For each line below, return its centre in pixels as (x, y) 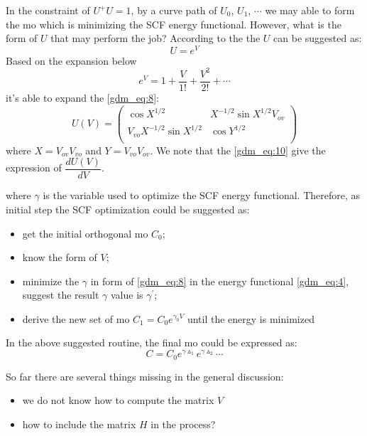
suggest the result (61, 295)
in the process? (183, 424)
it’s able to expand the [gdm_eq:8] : (82, 98)
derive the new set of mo (76, 318)
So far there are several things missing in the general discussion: (145, 376)
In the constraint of (48, 10)
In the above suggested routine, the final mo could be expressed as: (152, 342)
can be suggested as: (318, 38)
